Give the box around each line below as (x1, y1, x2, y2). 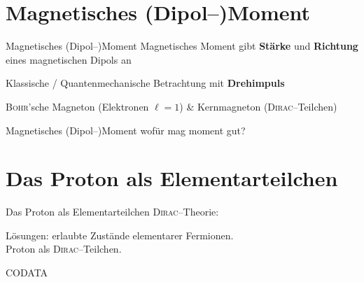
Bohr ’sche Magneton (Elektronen (6, 99, 149, 113)
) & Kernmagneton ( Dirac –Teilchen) (179, 99, 337, 113)
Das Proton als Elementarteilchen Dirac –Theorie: (6, 204, 219, 219)
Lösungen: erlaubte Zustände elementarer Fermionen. (6, 227, 234, 242)
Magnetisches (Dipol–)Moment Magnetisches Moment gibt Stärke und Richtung (6, 38, 358, 53)
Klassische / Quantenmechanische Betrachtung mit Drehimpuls (6, 76, 285, 90)
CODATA (6, 265, 48, 279)
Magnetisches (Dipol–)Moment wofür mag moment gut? (6, 122, 246, 137)
